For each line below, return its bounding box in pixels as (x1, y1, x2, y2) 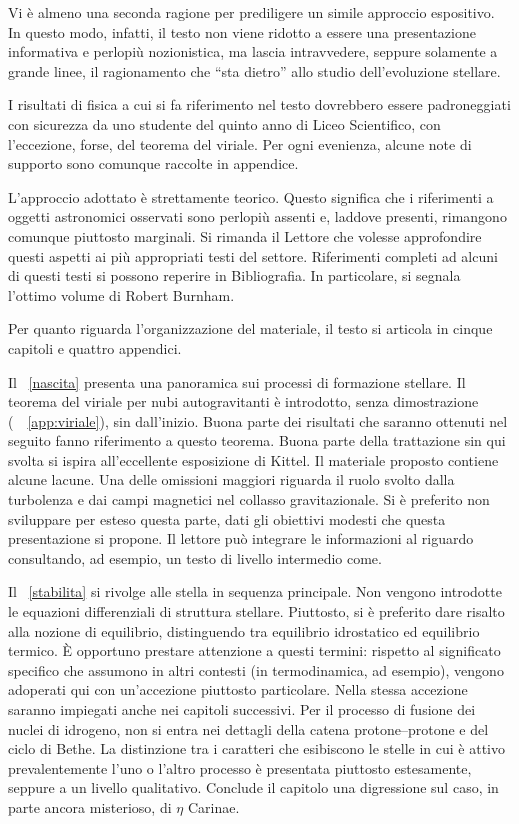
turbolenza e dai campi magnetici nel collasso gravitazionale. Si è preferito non (8, 489, 490, 510)
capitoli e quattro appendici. (8, 337, 182, 358)
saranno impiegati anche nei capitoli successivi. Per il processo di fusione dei (8, 699, 476, 719)
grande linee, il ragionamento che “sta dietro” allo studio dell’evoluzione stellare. (8, 60, 501, 81)
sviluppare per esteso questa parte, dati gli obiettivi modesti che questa (8, 508, 446, 529)
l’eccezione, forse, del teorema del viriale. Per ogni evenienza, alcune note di (8, 133, 472, 154)
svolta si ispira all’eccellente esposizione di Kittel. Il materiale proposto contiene (8, 449, 499, 470)
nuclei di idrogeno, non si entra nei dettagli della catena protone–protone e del (8, 718, 489, 739)
